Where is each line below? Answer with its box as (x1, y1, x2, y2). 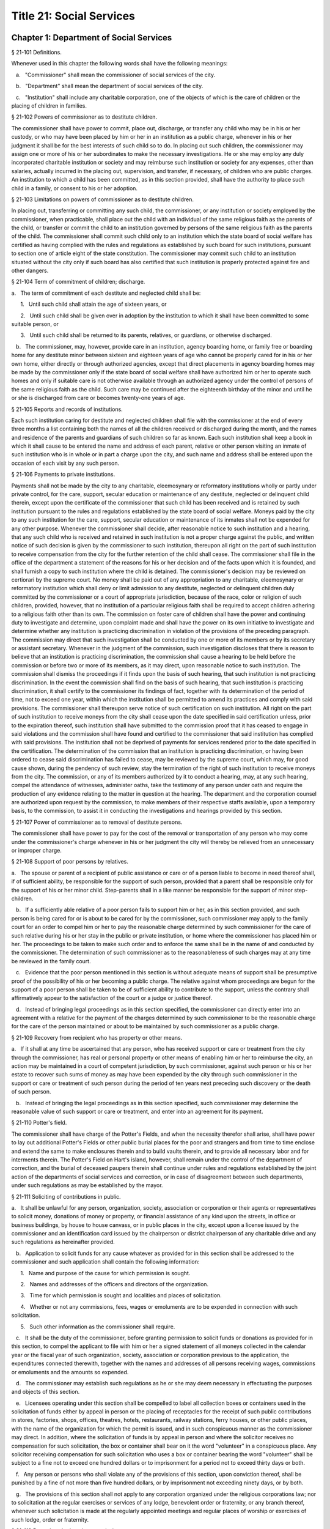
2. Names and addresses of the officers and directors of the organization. (20, 1281, 209, 1288)
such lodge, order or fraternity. (11, 1516, 89, 1523)
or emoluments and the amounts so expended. (11, 1368, 129, 1375)
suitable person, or (11, 320, 59, 327)
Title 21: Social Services (11, 9, 136, 23)
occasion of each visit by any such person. (11, 459, 120, 467)
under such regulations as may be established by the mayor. (11, 1182, 163, 1189)
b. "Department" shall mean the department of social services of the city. (15, 83, 204, 90)
